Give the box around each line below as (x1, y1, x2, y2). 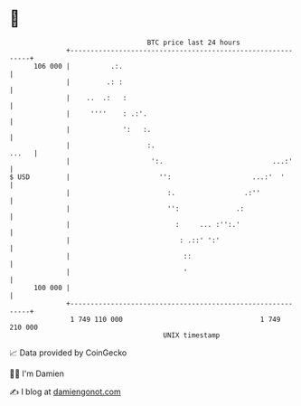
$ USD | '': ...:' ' (9, 172, 285, 182)
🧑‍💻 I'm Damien (9, 368, 65, 379)
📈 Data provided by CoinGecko (9, 347, 127, 358)
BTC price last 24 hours (146, 38, 241, 47)
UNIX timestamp (163, 330, 221, 340)
